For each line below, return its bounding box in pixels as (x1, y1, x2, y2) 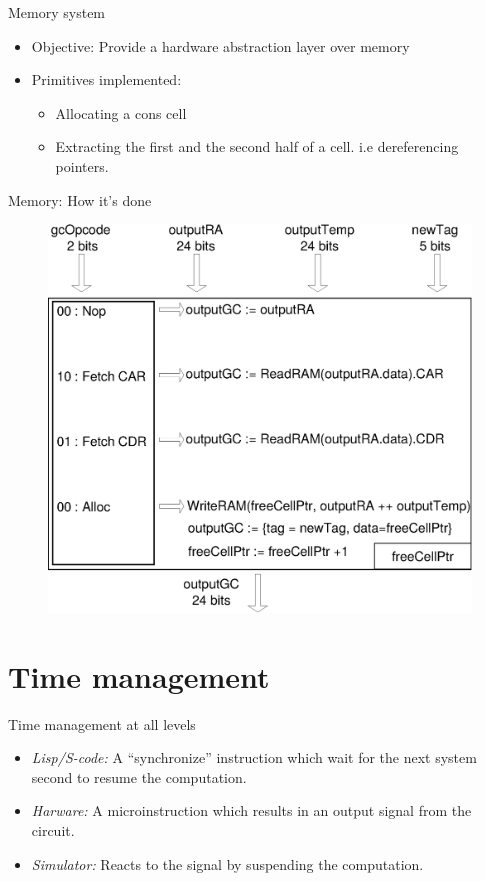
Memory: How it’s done (8, 189, 152, 210)
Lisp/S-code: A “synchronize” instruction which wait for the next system (31, 747, 477, 768)
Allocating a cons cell (55, 102, 187, 123)
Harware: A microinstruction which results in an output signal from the (31, 800, 472, 821)
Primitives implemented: (31, 69, 182, 90)
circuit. (31, 820, 75, 841)
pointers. (55, 155, 109, 176)
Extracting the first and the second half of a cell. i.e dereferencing (55, 136, 459, 157)
